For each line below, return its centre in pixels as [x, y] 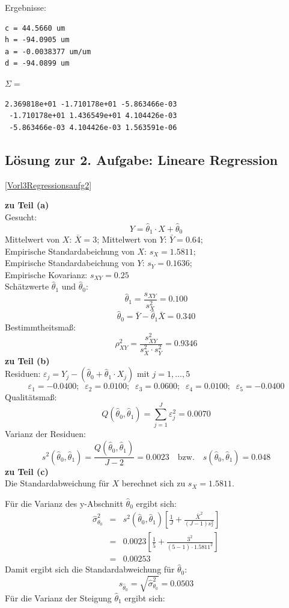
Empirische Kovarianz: [46, 274]
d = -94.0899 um [37, 64]
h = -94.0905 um [37, 40]
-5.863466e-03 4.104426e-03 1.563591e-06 [93, 127]
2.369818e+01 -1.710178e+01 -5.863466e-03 [91, 104]
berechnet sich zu [154, 483]
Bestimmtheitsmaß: [40, 327]
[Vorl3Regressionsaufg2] [48, 185]
